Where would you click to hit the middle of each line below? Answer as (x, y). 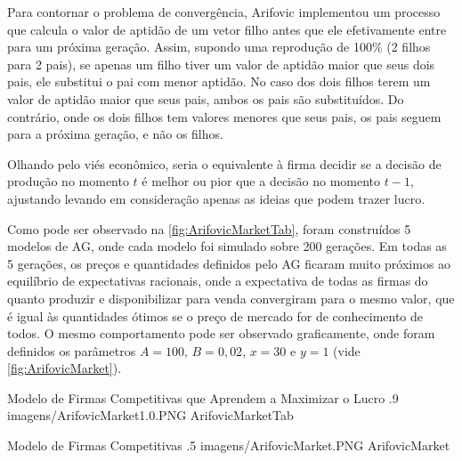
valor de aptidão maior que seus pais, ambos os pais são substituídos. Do (206, 98)
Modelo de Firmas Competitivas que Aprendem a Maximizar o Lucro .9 (203, 397)
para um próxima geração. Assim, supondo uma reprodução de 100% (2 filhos (219, 47)
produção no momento (68, 181)
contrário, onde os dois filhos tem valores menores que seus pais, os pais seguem (224, 116)
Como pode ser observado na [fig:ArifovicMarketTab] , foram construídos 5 (209, 228)
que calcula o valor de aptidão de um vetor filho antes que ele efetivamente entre (227, 29)
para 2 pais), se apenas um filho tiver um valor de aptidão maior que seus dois (221, 64)
